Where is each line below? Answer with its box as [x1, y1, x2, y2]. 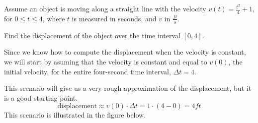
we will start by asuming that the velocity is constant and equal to [4, 56, 207, 66]
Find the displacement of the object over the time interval [4, 30, 180, 40]
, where [42, 13, 65, 23]
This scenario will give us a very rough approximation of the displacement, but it [4, 83, 252, 93]
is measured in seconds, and [72, 13, 157, 23]
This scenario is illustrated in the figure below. [4, 110, 146, 120]
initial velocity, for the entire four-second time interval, [4, 66, 171, 76]
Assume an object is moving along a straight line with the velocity [4, 3, 206, 14]
